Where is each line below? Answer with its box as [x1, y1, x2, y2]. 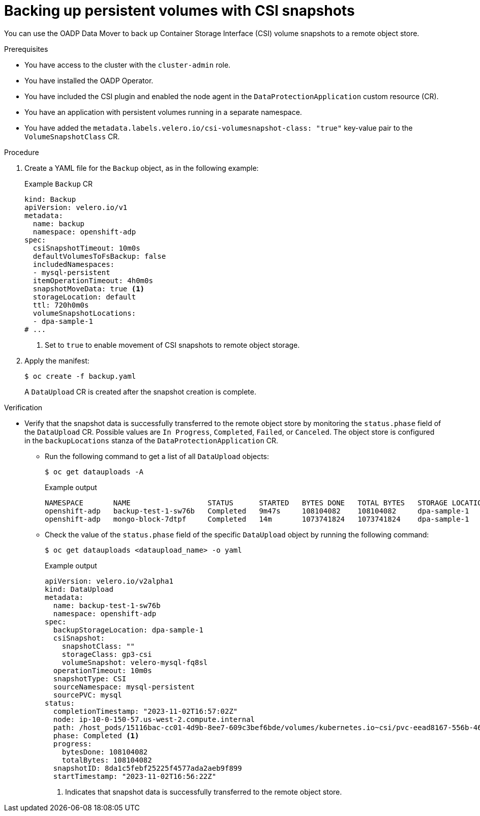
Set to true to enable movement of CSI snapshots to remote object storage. [45, 340, 300, 349]
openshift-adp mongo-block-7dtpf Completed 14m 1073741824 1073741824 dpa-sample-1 [45, 515, 469, 523]
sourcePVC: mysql [53, 690, 122, 699]
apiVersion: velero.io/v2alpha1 [45, 577, 173, 585]
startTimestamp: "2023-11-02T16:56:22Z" [53, 772, 217, 780]
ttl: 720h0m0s [33, 300, 89, 309]
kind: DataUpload [45, 585, 113, 593]
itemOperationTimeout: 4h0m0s [33, 276, 153, 285]
